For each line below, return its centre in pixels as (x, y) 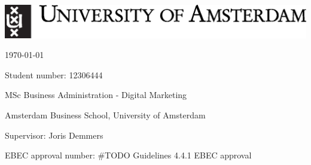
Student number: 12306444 (54, 74)
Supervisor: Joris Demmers (54, 135)
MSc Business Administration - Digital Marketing (96, 95)
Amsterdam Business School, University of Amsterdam (105, 114)
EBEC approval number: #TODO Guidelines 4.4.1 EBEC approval (128, 155)
